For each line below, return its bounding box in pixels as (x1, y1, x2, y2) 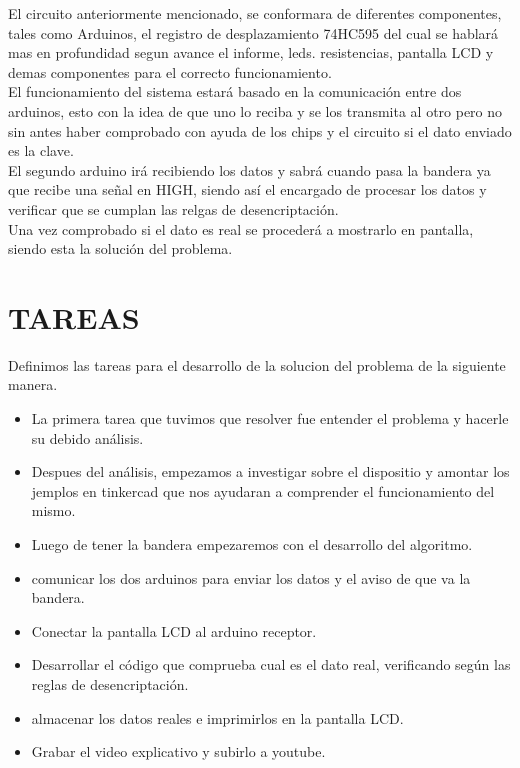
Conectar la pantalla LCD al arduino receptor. (31, 620, 317, 641)
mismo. (31, 500, 76, 521)
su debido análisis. (31, 427, 144, 448)
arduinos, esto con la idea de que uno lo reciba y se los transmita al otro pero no (8, 100, 503, 121)
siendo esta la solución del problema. (8, 238, 233, 259)
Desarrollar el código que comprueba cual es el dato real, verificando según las (31, 654, 511, 675)
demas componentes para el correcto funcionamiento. (8, 61, 332, 82)
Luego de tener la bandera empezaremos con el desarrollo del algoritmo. (31, 534, 473, 554)
